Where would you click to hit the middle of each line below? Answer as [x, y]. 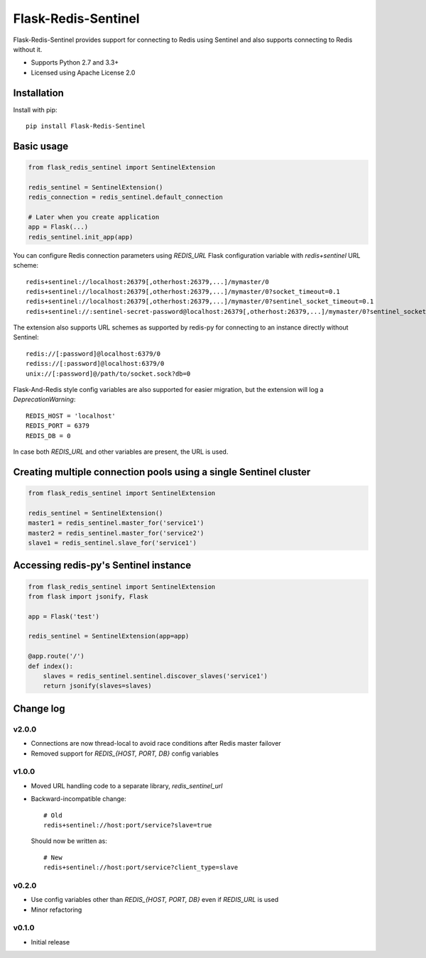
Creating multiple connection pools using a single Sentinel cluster [162, 472]
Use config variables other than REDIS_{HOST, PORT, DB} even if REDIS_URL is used [155, 900]
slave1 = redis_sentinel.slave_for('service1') [112, 543]
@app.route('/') [56, 656]
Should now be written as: [69, 841]
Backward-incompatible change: [79, 799]
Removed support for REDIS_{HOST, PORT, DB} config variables [125, 753]
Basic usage [41, 146]
